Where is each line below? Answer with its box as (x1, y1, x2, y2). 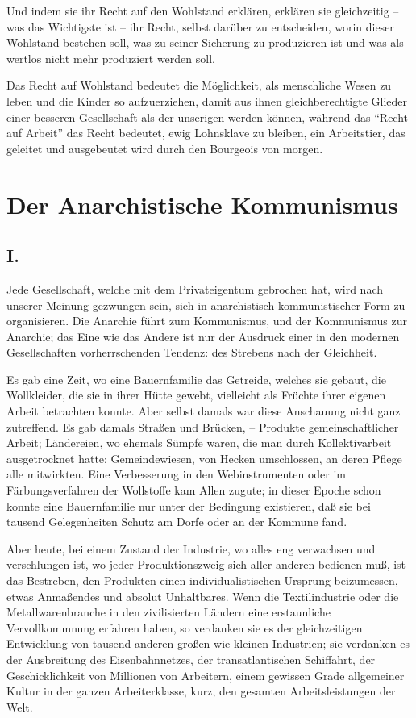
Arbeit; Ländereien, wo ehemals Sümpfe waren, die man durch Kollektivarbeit (6, 434, 392, 451)
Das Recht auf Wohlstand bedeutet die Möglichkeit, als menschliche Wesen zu (6, 77, 392, 94)
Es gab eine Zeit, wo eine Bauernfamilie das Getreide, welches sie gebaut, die (6, 370, 386, 387)
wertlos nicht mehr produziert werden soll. (6, 49, 215, 66)
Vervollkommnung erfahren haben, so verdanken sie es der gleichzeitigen (6, 619, 363, 636)
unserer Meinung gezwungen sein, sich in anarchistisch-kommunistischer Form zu (6, 296, 406, 313)
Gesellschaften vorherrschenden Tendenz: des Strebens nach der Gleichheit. (6, 344, 377, 361)
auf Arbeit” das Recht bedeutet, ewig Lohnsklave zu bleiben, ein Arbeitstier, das (6, 124, 406, 141)
